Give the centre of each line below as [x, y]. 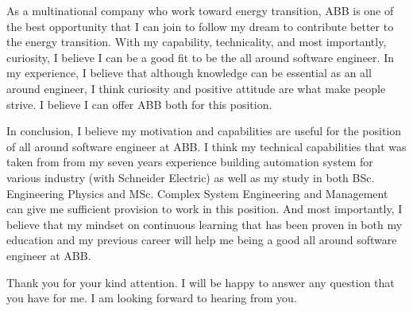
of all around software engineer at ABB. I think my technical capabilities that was [206, 146]
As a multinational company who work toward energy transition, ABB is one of [200, 10]
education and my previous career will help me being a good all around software [202, 240]
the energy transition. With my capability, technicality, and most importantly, [197, 42]
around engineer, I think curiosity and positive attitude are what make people [196, 88]
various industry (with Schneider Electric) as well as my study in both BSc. [191, 177]
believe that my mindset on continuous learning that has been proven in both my [205, 224]
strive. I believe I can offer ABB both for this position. [139, 104]
